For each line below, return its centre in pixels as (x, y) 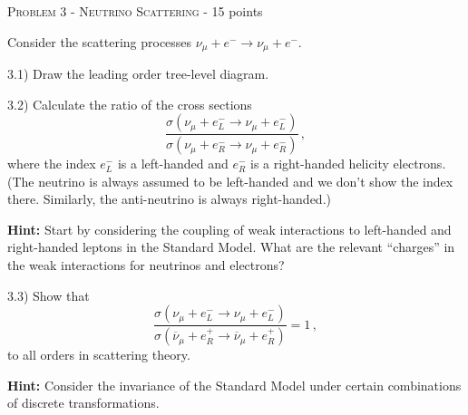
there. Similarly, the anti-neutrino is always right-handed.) (169, 199)
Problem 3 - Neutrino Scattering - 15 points (135, 11)
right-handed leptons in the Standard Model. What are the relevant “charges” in (231, 247)
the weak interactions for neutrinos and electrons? (146, 265)
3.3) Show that (49, 295)
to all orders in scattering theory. (99, 355)
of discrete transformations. (83, 403)
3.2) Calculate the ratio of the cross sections (130, 104)
